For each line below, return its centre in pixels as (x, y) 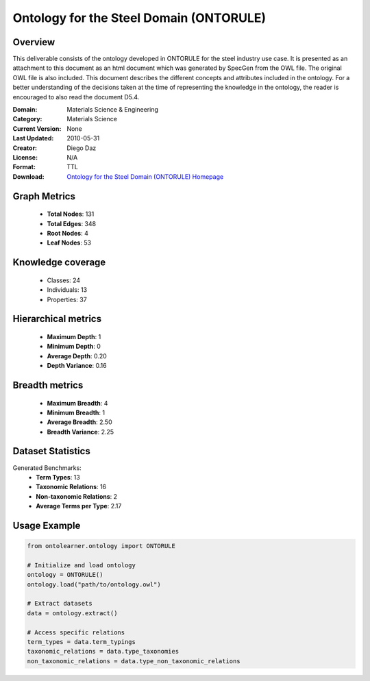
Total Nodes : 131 (71, 214)
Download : (28, 176)
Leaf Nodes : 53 (69, 243)
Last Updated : (33, 138)
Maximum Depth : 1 (74, 336)
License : (25, 157)
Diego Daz (82, 148)
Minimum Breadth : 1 (76, 412)
